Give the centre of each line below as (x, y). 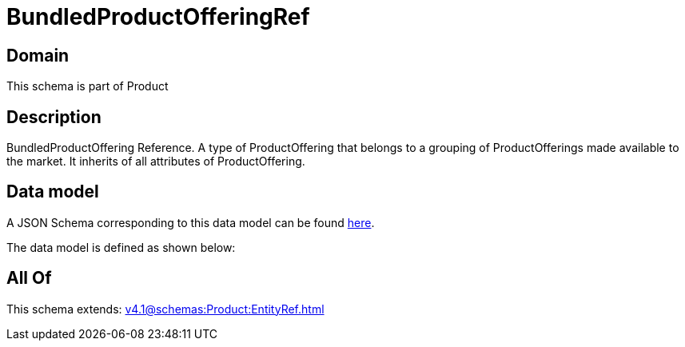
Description (54, 117)
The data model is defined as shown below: (121, 247)
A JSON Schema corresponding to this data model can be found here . (191, 222)
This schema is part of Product (88, 86)
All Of (29, 278)
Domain (38, 55)
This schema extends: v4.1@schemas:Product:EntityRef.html (165, 309)
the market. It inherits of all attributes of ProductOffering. (156, 162)
